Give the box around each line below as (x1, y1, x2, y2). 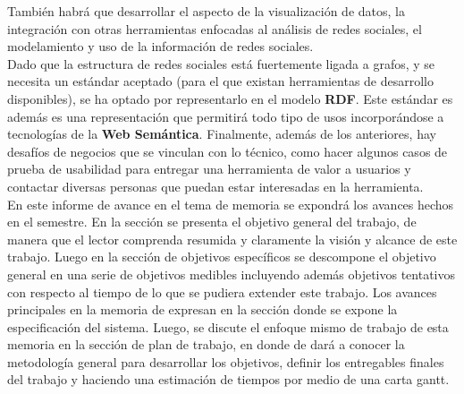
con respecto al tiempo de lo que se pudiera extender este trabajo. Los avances (7, 282, 437, 301)
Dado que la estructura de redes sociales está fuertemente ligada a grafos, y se (7, 54, 435, 73)
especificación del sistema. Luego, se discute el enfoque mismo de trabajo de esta (7, 317, 449, 336)
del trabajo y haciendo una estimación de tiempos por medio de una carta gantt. (7, 370, 450, 389)
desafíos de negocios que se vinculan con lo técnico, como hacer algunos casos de (7, 141, 448, 160)
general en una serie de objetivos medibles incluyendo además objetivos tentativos (7, 264, 456, 283)
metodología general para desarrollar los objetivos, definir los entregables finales (7, 352, 444, 371)
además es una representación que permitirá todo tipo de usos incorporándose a (7, 107, 444, 125)
